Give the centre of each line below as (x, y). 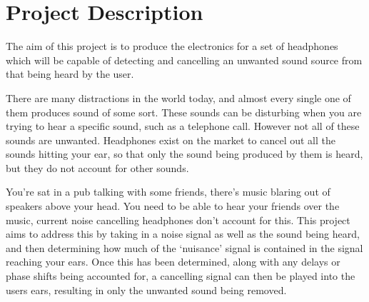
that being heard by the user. (70, 74)
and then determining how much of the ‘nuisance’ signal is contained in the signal (184, 247)
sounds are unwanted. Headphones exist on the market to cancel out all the (171, 140)
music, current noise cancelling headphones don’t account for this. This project (178, 220)
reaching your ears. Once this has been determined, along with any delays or (173, 262)
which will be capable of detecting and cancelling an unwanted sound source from (184, 60)
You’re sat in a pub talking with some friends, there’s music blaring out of (168, 192)
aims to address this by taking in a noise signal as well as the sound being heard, (183, 234)
